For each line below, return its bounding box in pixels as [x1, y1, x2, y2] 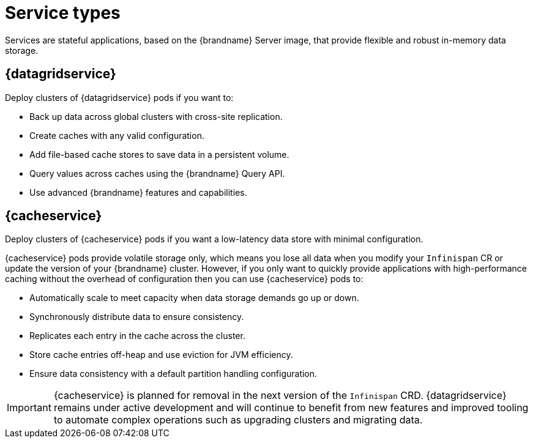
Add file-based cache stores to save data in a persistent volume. [29, 149, 289, 160]
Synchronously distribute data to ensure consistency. [29, 311, 244, 322]
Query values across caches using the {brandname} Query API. [29, 168, 285, 179]
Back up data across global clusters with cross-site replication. [29, 111, 283, 122]
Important [7, 401, 51, 414]
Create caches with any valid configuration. [29, 130, 204, 141]
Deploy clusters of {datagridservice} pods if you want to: [5, 92, 234, 103]
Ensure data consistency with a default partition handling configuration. [29, 368, 318, 379]
